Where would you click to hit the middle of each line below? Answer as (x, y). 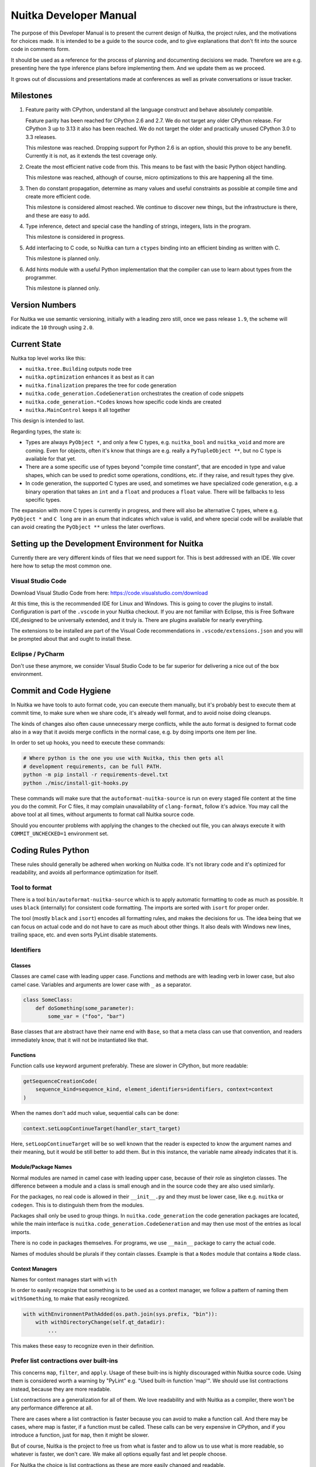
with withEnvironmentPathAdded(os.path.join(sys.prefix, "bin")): (120, 1314)
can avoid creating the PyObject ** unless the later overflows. (88, 527)
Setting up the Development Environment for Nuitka (107, 544)
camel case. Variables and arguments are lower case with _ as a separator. (101, 984)
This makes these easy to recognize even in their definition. (83, 1346)
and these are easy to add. (58, 215)
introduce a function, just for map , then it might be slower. (80, 1435)
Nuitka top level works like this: (48, 358)
